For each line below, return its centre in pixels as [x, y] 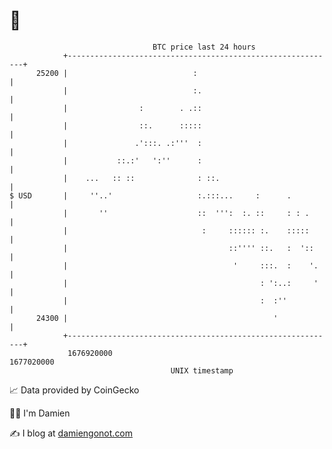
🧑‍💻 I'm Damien [40, 413]
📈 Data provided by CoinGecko [74, 390]
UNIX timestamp [202, 370]
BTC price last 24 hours [204, 47]
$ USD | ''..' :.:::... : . [150, 195]
